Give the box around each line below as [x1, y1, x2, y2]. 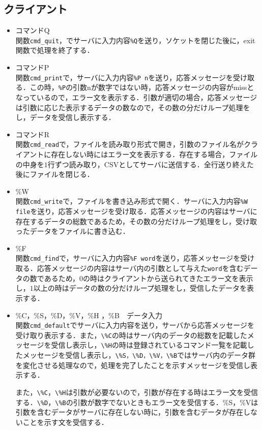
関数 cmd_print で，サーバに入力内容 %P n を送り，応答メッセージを [15, 72, 233, 82]
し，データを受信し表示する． [15, 112, 115, 122]
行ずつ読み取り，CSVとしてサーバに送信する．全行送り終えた [47, 159, 254, 169]
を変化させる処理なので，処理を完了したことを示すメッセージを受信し [15, 359, 250, 370]
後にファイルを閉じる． [15, 169, 94, 179]
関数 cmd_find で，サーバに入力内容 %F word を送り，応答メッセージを [15, 253, 241, 263]
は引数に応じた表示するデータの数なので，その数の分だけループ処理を [15, 102, 250, 112]
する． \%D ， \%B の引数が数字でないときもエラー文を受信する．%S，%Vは [15, 396, 258, 407]
